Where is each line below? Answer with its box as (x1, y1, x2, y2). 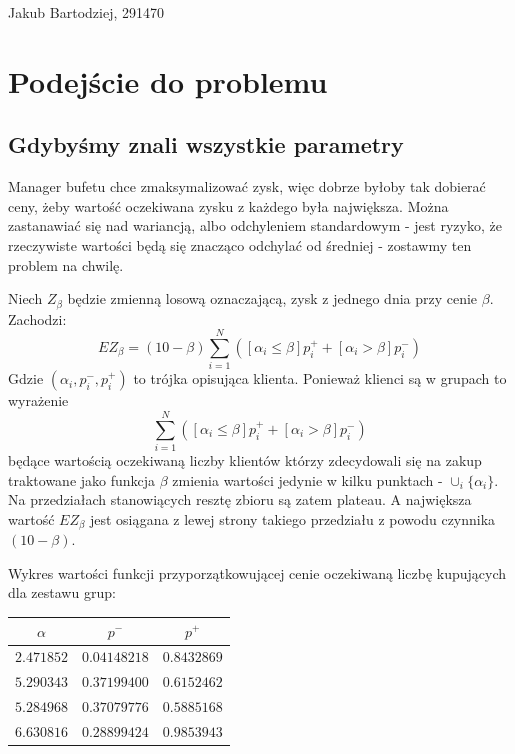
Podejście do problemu (8, 60, 328, 101)
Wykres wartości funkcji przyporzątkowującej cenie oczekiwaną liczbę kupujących (8, 562, 507, 583)
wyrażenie (8, 390, 69, 411)
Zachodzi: (8, 308, 67, 329)
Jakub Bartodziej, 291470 (8, 2, 165, 22)
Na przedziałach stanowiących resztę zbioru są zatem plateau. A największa (8, 489, 472, 510)
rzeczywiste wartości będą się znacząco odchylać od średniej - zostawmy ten (8, 234, 472, 255)
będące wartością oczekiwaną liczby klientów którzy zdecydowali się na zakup (8, 450, 482, 471)
